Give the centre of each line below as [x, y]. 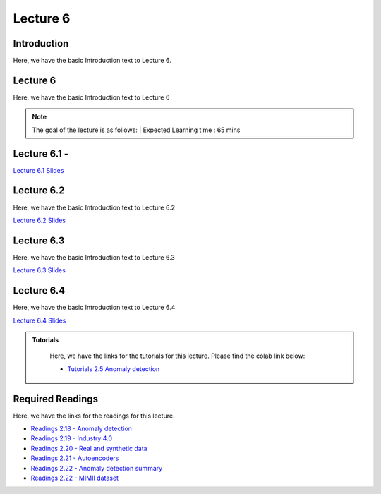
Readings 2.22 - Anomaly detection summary [97, 468]
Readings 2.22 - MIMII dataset [75, 478]
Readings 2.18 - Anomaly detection [81, 429]
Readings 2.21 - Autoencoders [75, 458]
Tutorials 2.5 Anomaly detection [114, 369]
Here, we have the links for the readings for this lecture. [94, 416]
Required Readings [56, 399]
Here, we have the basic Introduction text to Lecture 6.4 [94, 308]
